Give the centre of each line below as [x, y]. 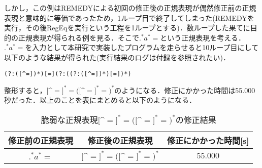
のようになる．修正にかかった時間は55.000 [185, 90]
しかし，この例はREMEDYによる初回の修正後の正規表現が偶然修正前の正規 [130, 8]
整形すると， [25, 90]
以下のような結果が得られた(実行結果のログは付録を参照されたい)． [117, 57]
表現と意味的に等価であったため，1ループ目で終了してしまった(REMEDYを [129, 17]
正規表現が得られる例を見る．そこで [78, 37]
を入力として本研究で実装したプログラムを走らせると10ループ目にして [142, 47]
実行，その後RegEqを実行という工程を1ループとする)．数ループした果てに [127, 28]
